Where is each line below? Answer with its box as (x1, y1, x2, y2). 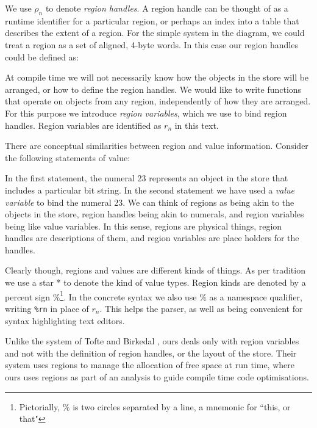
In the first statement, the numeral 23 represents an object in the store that (5, 172, 288, 184)
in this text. (174, 118, 219, 131)
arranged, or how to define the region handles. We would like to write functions (5, 82, 302, 95)
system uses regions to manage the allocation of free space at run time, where (5, 358, 294, 371)
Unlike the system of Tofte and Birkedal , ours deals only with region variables (5, 335, 299, 347)
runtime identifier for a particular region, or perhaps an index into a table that (5, 14, 299, 27)
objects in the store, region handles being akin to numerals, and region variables (5, 208, 304, 220)
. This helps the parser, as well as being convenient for (99, 302, 303, 314)
